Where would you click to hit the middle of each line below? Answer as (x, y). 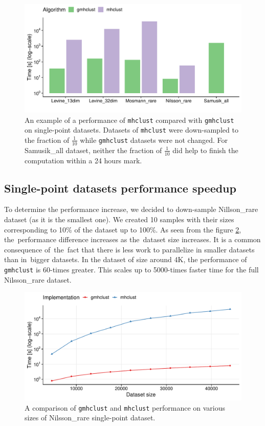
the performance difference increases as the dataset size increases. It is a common (132, 239)
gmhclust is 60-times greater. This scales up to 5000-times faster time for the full (131, 269)
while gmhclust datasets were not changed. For (154, 140)
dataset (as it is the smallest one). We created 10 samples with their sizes (119, 219)
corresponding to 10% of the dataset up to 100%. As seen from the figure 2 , (123, 229)
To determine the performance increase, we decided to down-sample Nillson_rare (131, 209)
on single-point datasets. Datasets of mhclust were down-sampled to (131, 130)
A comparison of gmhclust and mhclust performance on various (125, 407)
